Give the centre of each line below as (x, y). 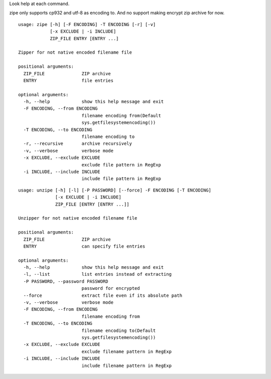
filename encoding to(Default (119, 330)
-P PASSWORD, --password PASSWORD (66, 281)
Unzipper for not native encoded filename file (78, 218)
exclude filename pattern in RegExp (126, 351)
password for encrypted (111, 289)
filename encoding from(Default (121, 116)
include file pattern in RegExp (121, 179)
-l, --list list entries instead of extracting (97, 274)
